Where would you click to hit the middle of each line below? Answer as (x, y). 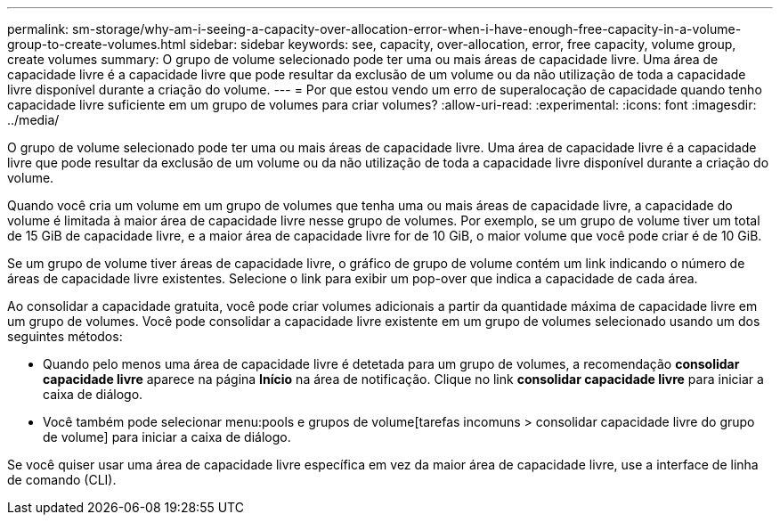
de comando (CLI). (62, 480)
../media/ (33, 120)
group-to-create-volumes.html (97, 44)
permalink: (38, 29)
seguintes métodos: (65, 336)
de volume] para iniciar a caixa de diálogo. (167, 437)
